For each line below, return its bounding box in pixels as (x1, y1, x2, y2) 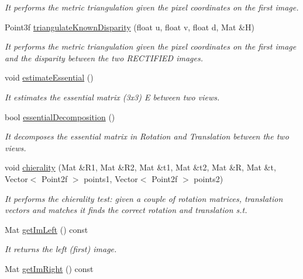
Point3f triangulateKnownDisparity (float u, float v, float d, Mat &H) (5, 20, 254, 33)
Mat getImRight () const (5, 262, 94, 274)
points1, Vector (84, 172, 138, 184)
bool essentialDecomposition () (5, 110, 115, 123)
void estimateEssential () (5, 71, 94, 83)
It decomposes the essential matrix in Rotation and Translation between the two (5, 130, 289, 142)
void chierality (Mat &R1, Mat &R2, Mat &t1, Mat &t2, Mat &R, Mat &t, (5, 161, 276, 173)
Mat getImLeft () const (5, 223, 88, 235)
